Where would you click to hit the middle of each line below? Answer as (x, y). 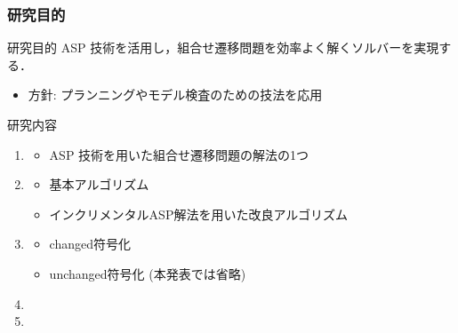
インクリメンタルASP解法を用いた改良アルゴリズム (198, 214)
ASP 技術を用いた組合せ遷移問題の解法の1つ (179, 154)
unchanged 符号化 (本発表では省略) (148, 273)
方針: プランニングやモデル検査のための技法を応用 (175, 95)
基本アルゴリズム (99, 184)
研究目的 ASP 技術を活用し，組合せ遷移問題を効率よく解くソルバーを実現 (223, 48)
